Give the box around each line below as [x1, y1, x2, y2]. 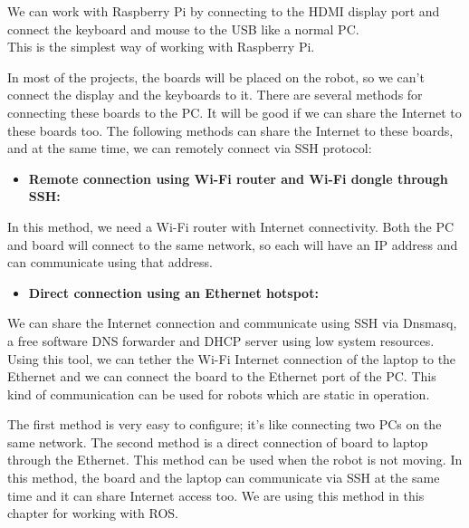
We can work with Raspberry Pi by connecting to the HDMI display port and [7, 2, 440, 20]
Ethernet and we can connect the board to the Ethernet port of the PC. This [7, 367, 436, 386]
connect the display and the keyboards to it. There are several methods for [7, 85, 423, 104]
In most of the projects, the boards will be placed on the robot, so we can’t [7, 67, 425, 86]
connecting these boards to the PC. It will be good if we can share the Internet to [7, 102, 462, 121]
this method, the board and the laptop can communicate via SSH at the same [7, 468, 440, 487]
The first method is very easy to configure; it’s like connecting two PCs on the [7, 415, 442, 434]
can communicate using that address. [7, 253, 213, 272]
